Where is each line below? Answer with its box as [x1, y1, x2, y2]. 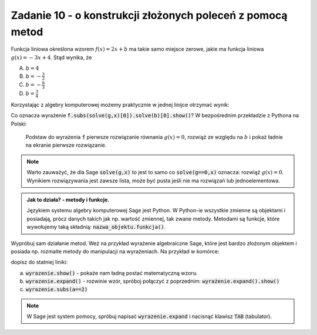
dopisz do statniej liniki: [11, 259, 68, 266]
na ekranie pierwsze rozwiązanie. [25, 141, 107, 149]
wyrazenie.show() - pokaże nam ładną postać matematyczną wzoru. [25, 269, 198, 276]
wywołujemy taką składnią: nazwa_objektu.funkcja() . [26, 224, 166, 231]
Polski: [11, 120, 28, 127]
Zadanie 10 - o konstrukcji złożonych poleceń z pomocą [11, 9, 288, 22]
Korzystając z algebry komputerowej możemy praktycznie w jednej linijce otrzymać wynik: [11, 101, 230, 108]
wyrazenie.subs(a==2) [25, 286, 88, 293]
